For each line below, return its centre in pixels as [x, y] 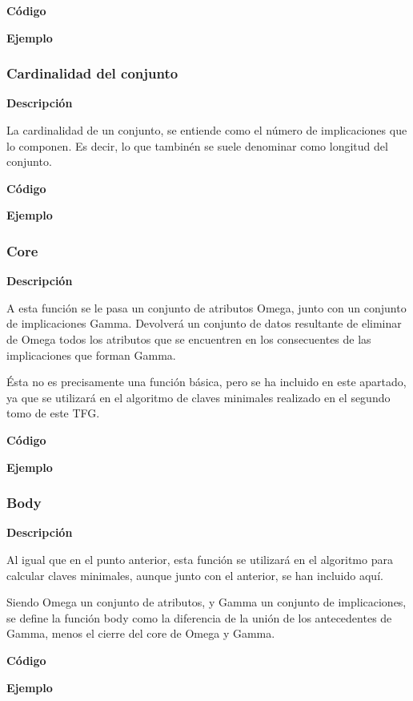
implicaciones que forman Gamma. [91, 355]
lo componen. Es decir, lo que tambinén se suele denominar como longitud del [197, 145]
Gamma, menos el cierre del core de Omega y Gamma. [141, 633]
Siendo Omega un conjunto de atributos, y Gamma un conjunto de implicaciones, [206, 602]
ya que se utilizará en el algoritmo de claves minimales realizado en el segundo [198, 397]
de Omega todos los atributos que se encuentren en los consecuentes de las [189, 338]
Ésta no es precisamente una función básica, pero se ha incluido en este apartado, [206, 382]
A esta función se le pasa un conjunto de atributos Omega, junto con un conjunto [206, 307]
